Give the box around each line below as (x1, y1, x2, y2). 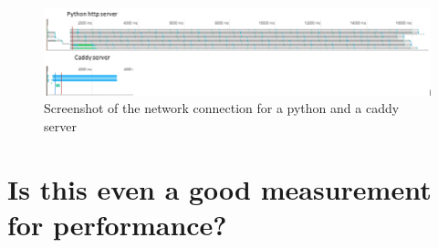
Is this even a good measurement (7, 170, 432, 207)
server (44, 116, 77, 135)
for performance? (7, 205, 227, 243)
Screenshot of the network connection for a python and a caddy (44, 98, 400, 118)
